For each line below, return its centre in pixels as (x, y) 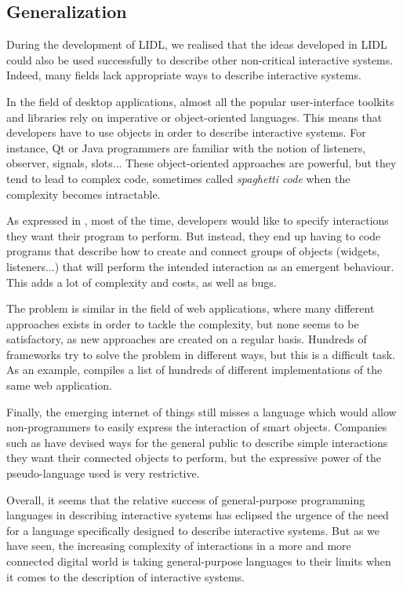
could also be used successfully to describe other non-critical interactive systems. (200, 59)
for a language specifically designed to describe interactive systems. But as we (193, 530)
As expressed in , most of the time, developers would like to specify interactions (198, 220)
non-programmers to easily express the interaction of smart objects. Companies (197, 427)
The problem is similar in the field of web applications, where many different (191, 308)
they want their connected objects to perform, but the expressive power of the (194, 458)
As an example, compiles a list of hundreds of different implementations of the (194, 370)
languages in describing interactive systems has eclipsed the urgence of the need (198, 515)
